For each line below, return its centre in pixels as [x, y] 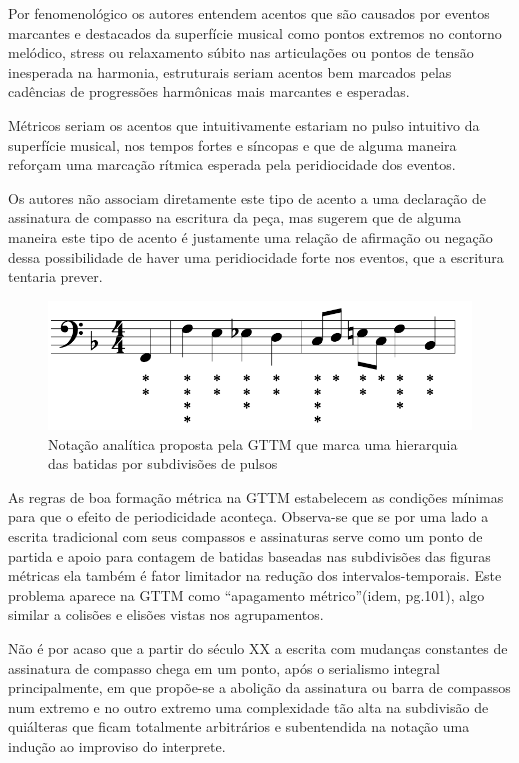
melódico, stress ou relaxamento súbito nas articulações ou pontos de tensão [241, 52]
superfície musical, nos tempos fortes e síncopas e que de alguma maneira [232, 144]
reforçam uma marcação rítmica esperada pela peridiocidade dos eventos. [232, 164]
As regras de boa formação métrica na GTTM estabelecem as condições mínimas [256, 496]
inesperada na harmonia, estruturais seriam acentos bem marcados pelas [230, 71]
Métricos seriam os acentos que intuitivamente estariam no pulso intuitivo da [244, 124]
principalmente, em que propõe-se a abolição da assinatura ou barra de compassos [259, 687]
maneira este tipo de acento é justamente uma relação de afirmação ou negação [250, 236]
